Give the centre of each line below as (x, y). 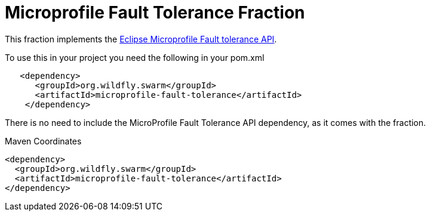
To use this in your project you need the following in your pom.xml (135, 57)
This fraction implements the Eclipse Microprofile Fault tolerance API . (141, 39)
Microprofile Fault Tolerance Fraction (155, 13)
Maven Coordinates (43, 141)
